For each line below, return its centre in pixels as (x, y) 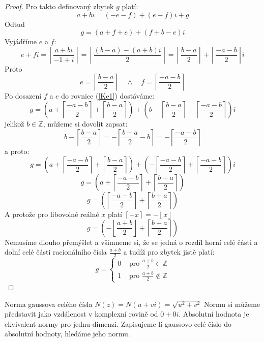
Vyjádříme (21, 41)
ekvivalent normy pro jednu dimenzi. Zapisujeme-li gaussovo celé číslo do (118, 323)
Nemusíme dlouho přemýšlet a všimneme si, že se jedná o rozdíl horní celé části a (131, 242)
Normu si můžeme (232, 304)
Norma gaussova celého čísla (49, 304)
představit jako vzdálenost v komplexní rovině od (81, 314)
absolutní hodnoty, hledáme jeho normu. (67, 334)
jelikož (14, 123)
